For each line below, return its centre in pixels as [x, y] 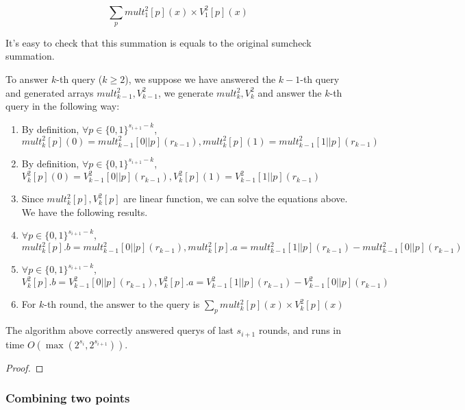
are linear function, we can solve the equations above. [236, 198]
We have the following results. [85, 212]
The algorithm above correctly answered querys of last [120, 330]
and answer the [290, 92]
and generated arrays [50, 92]
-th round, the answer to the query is [122, 304]
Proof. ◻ [25, 367]
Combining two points [68, 398]
